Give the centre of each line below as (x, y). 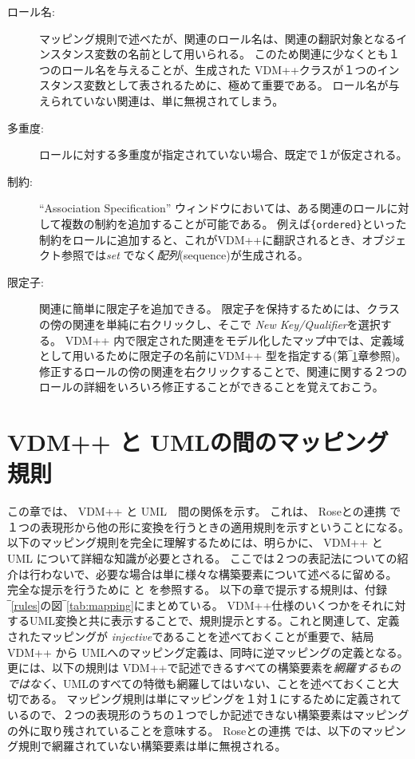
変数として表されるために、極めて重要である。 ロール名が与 (241, 85)
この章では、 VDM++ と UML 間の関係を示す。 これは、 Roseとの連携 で (204, 511)
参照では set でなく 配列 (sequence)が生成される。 (185, 255)
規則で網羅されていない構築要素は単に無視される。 (152, 746)
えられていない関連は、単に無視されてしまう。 (162, 100)
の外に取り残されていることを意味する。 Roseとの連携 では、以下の (184, 730)
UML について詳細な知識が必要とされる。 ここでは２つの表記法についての (202, 558)
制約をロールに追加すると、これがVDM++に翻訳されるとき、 (201, 239)
